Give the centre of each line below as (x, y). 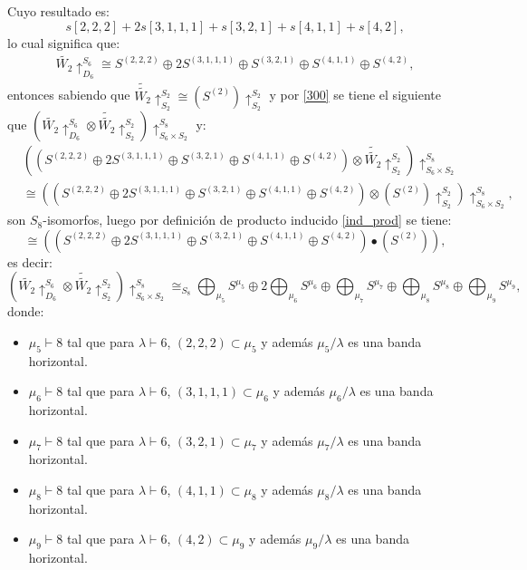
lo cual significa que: (64, 42)
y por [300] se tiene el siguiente (355, 95)
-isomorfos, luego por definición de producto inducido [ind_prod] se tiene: (247, 220)
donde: (26, 311)
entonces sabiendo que (69, 95)
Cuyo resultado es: (58, 11)
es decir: (30, 261)
